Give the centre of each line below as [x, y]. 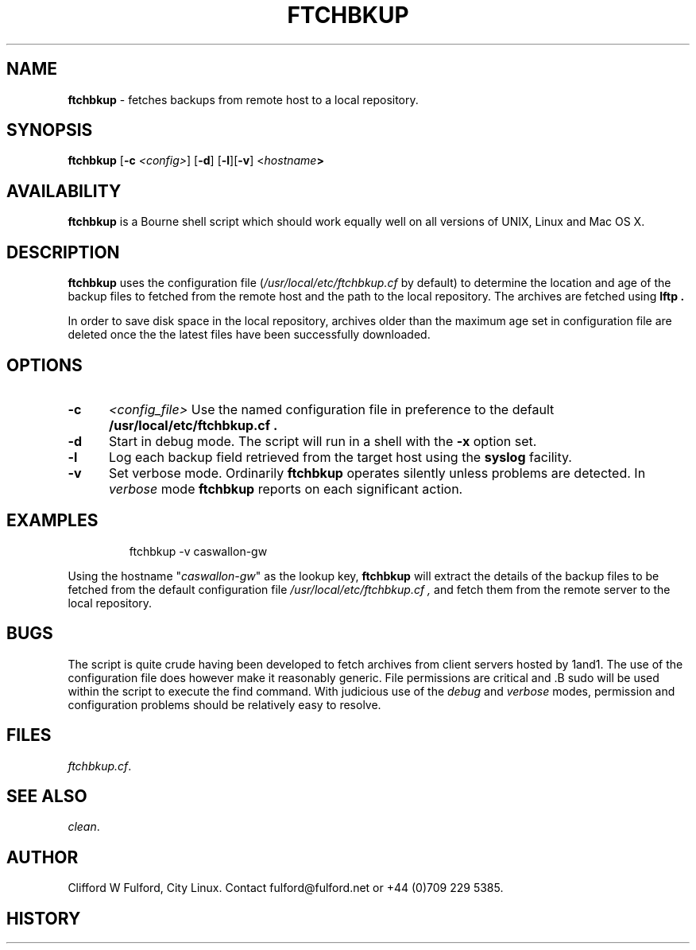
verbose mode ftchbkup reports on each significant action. [286, 489]
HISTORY [44, 918]
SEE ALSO [47, 796]
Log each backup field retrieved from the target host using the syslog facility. [340, 457]
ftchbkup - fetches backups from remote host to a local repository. [243, 99]
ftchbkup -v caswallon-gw [198, 551]
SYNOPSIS [50, 130]
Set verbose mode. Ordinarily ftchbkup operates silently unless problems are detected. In [377, 473]
